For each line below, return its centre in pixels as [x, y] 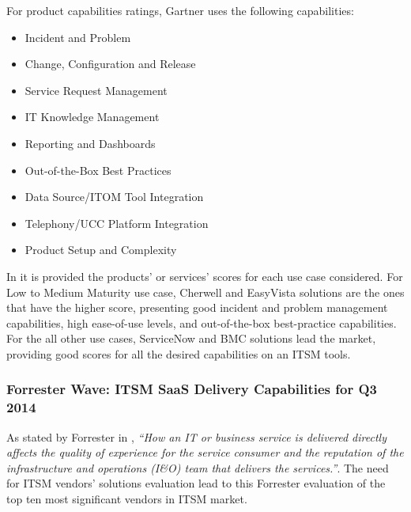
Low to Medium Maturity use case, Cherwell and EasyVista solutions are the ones [205, 292]
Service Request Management [96, 90]
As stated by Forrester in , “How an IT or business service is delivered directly [196, 436]
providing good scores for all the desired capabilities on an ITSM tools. [179, 353]
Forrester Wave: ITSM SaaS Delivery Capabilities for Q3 [192, 389]
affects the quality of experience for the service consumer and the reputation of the [205, 452]
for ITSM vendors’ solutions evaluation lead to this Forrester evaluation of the [196, 483]
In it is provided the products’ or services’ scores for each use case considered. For [205, 276]
